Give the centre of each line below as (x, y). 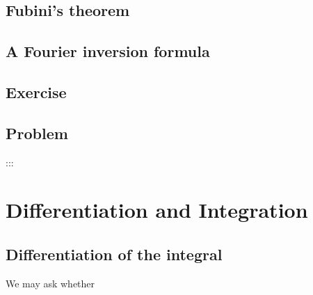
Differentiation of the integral (114, 254)
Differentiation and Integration (157, 210)
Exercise (36, 91)
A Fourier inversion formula (108, 51)
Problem (37, 133)
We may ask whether (50, 283)
